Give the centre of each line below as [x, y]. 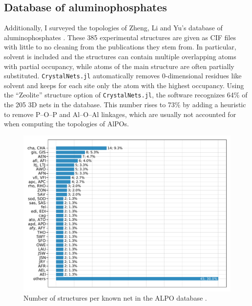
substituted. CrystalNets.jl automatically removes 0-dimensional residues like [123, 76]
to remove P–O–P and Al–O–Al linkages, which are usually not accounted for [120, 114]
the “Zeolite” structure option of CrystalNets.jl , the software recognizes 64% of [126, 95]
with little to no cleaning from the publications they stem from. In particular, [120, 47]
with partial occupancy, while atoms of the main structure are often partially [119, 66]
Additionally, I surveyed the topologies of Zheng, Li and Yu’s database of [113, 28]
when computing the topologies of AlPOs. [66, 124]
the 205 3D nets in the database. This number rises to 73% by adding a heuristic [125, 105]
